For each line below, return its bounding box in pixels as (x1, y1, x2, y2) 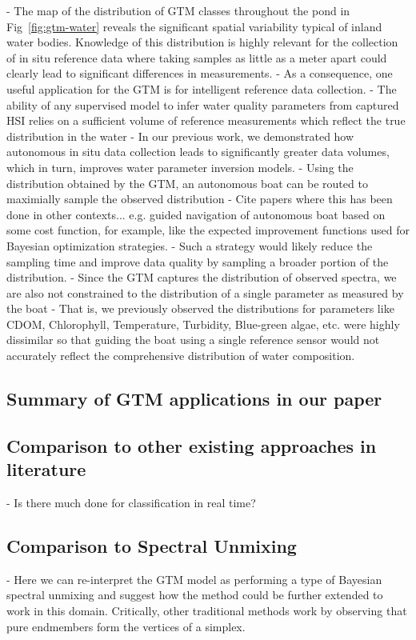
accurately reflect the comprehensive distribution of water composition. (6, 347, 355, 364)
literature (6, 457, 86, 482)
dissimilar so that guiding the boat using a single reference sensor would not (6, 331, 380, 348)
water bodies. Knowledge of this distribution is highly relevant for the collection (6, 34, 398, 50)
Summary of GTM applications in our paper (6, 386, 382, 411)
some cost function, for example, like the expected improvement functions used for (6, 222, 410, 238)
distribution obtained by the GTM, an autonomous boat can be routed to (6, 174, 368, 191)
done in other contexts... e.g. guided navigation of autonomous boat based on (6, 206, 386, 222)
